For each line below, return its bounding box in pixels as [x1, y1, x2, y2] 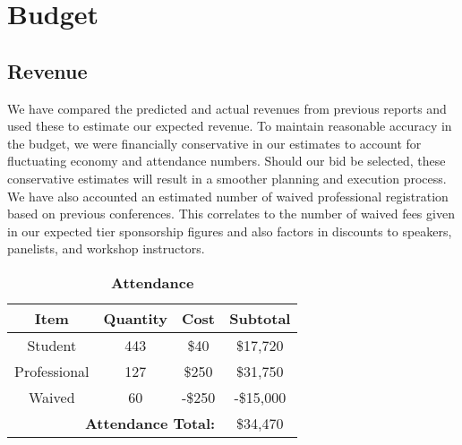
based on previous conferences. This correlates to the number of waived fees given [7, 204, 455, 223]
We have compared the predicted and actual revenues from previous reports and [7, 98, 447, 117]
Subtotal [229, 307, 291, 329]
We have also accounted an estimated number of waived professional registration [7, 186, 449, 205]
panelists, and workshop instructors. [7, 239, 205, 258]
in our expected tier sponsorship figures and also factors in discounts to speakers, [7, 221, 452, 240]
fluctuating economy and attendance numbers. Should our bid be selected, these [7, 151, 446, 170]
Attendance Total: [84, 412, 216, 433]
